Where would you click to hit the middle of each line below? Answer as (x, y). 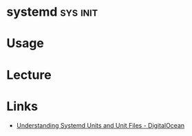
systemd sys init (52, 12)
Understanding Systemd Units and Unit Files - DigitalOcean (100, 125)
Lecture (29, 75)
